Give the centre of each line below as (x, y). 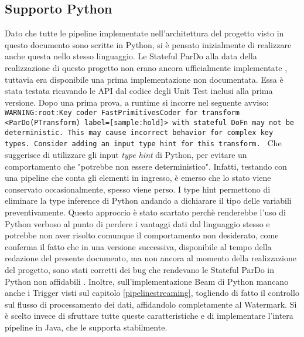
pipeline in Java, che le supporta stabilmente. (86, 327)
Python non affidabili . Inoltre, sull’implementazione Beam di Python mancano (147, 281)
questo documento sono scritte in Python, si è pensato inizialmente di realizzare (148, 44)
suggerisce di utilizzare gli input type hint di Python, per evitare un (126, 155)
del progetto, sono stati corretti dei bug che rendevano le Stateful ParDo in (140, 269)
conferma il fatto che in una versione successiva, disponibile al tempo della (138, 246)
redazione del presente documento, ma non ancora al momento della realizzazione (151, 258)
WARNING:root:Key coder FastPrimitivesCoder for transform (122, 113)
